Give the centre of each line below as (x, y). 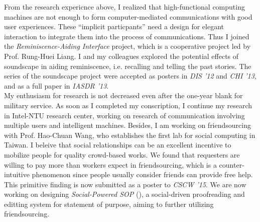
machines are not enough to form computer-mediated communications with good (128, 16)
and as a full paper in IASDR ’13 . (56, 85)
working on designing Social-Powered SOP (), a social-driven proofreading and (124, 194)
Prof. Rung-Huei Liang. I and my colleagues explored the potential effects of (121, 56)
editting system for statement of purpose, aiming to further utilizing (109, 204)
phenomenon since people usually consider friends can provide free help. (142, 174)
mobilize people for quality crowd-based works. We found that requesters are (122, 154)
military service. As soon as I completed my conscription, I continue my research (128, 105)
